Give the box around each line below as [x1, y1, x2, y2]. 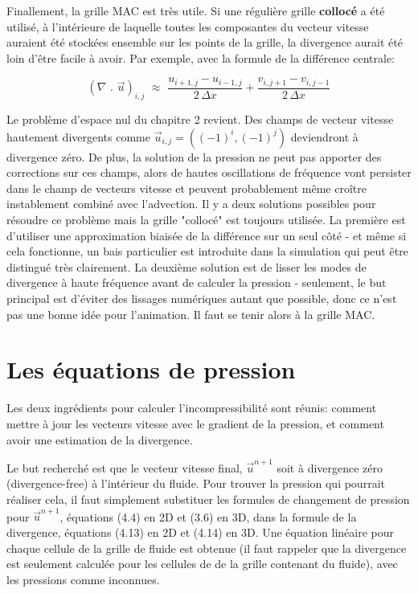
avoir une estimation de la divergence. [6, 431, 193, 448]
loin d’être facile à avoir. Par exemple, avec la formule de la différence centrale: [6, 49, 395, 66]
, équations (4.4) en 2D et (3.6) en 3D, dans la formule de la [59, 508, 357, 525]
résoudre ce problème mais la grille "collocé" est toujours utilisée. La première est [6, 211, 406, 228]
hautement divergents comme [6, 128, 150, 145]
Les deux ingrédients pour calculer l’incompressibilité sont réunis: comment [6, 399, 377, 416]
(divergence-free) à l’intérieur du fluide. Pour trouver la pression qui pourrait [6, 475, 385, 492]
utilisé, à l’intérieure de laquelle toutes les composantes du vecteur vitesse [6, 18, 369, 35]
